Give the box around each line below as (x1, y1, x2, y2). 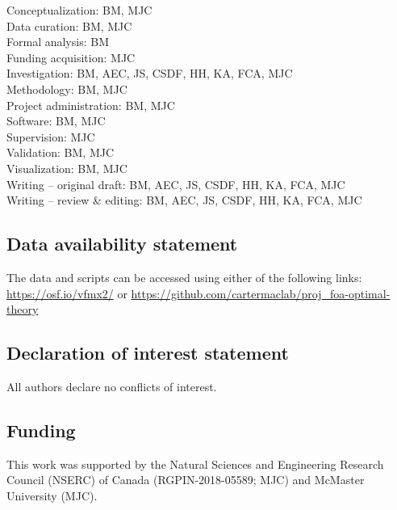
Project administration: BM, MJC (6, 96, 175, 113)
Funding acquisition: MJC (6, 48, 136, 65)
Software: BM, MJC (6, 112, 106, 129)
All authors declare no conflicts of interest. (6, 377, 217, 394)
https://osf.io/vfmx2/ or (6, 285, 127, 301)
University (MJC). (6, 487, 98, 504)
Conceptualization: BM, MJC (6, 2, 153, 18)
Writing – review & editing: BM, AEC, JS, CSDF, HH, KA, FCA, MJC (6, 192, 362, 209)
